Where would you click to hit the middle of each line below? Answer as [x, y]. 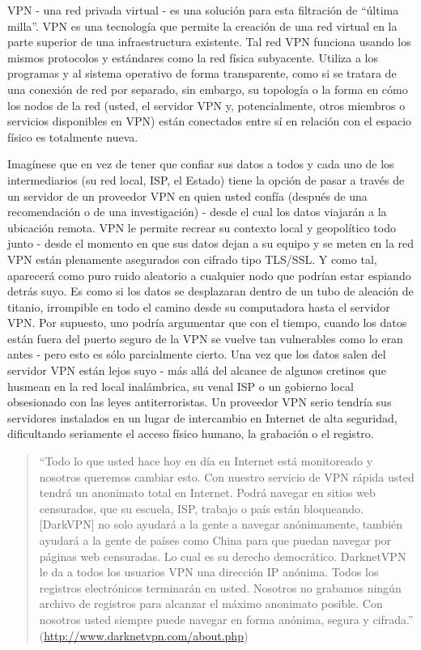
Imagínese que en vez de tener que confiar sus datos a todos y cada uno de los [201, 164]
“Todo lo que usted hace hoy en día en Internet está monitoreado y [206, 461]
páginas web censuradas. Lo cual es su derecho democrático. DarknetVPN [223, 556]
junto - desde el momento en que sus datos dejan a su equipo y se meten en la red [211, 243]
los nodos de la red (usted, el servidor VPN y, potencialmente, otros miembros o [206, 105]
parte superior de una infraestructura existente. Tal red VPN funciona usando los [209, 42]
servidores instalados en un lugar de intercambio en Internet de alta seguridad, [202, 417]
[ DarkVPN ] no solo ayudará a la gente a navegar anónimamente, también [221, 524]
